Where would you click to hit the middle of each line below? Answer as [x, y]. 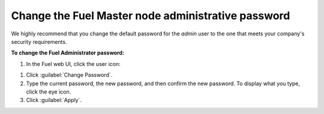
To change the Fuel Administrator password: [68, 53]
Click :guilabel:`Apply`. [54, 100]
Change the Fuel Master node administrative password [151, 16]
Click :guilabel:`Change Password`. [69, 75]
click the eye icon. [49, 91]
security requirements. [39, 41]
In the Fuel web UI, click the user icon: [73, 64]
